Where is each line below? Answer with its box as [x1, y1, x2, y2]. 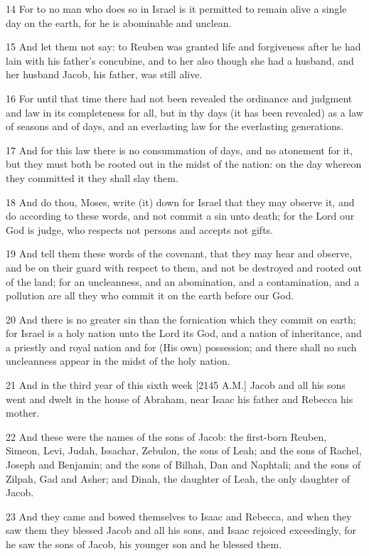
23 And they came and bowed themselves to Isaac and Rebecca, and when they [6, 508, 352, 523]
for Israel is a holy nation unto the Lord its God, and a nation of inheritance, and [6, 326, 362, 341]
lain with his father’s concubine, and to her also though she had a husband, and [6, 53, 354, 68]
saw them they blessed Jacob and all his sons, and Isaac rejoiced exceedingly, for [6, 523, 357, 538]
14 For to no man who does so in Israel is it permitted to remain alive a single [6, 1, 347, 16]
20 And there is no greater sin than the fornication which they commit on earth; [6, 311, 356, 326]
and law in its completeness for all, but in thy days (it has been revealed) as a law [6, 105, 363, 119]
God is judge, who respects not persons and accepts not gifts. [6, 222, 273, 237]
